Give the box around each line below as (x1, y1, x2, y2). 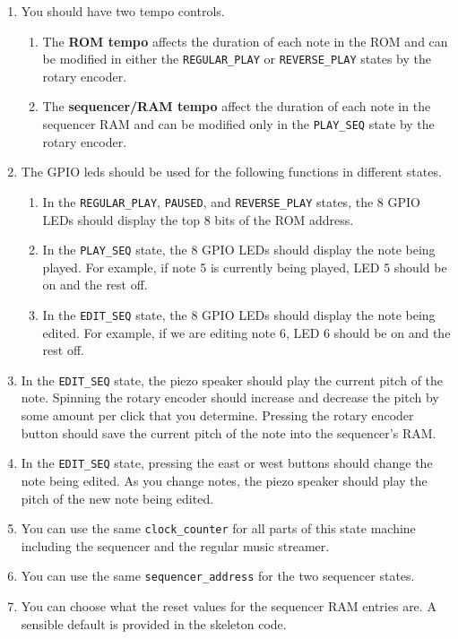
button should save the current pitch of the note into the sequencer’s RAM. (21, 423, 436, 442)
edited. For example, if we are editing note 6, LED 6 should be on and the (42, 323, 451, 341)
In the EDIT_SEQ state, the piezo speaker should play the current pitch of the (21, 370, 444, 389)
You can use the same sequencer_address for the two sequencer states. (21, 566, 415, 585)
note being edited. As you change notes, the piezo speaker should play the (21, 471, 428, 489)
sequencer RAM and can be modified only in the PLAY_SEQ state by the (42, 115, 435, 134)
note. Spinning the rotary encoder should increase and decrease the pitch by (21, 388, 439, 407)
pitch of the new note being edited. (21, 488, 214, 507)
